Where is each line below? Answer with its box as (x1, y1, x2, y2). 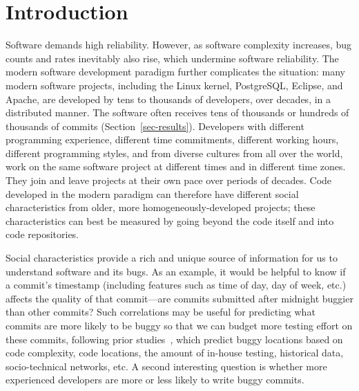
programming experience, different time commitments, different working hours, (6, 132, 339, 147)
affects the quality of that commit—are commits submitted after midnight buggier (6, 291, 353, 305)
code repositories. (6, 227, 79, 242)
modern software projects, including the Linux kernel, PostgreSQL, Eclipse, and (6, 78, 343, 92)
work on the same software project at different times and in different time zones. (6, 159, 346, 174)
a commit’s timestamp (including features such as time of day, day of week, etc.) (6, 278, 347, 292)
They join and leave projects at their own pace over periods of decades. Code (6, 173, 332, 188)
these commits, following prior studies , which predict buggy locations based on (6, 331, 343, 346)
